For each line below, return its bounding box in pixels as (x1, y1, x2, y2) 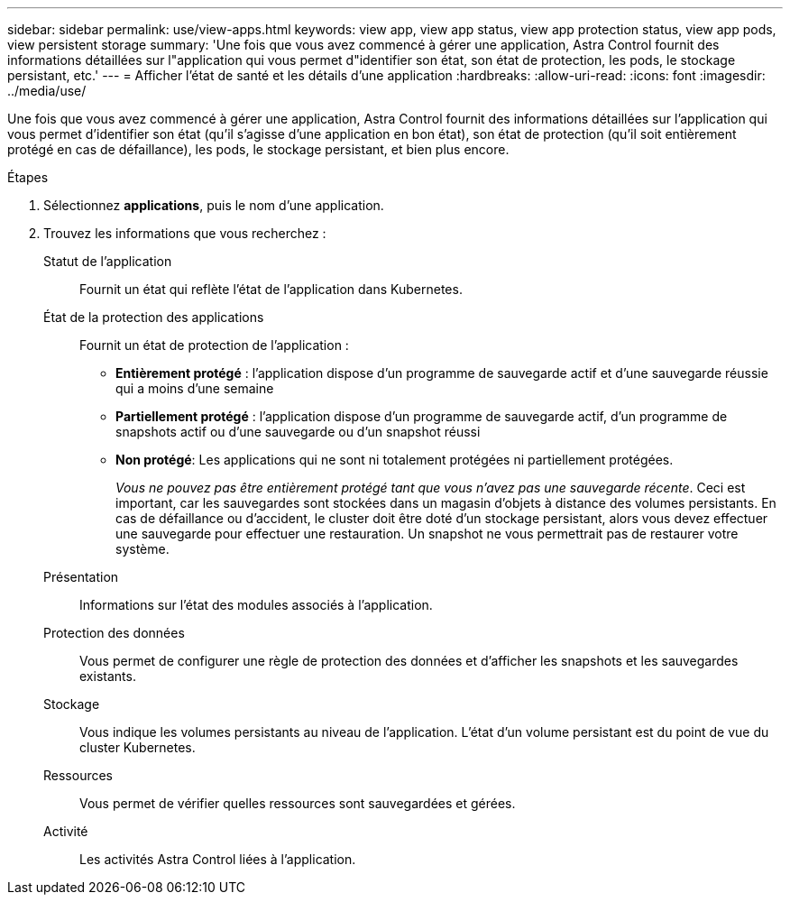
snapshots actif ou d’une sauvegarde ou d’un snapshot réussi (115, 424, 481, 439)
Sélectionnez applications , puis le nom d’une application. (43, 198, 384, 213)
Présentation (43, 569, 119, 584)
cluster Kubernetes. (79, 740, 196, 755)
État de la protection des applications (43, 309, 264, 325)
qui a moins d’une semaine (115, 381, 274, 396)
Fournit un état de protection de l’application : (79, 337, 349, 353)
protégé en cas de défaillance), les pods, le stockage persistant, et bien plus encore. (7, 142, 510, 157)
